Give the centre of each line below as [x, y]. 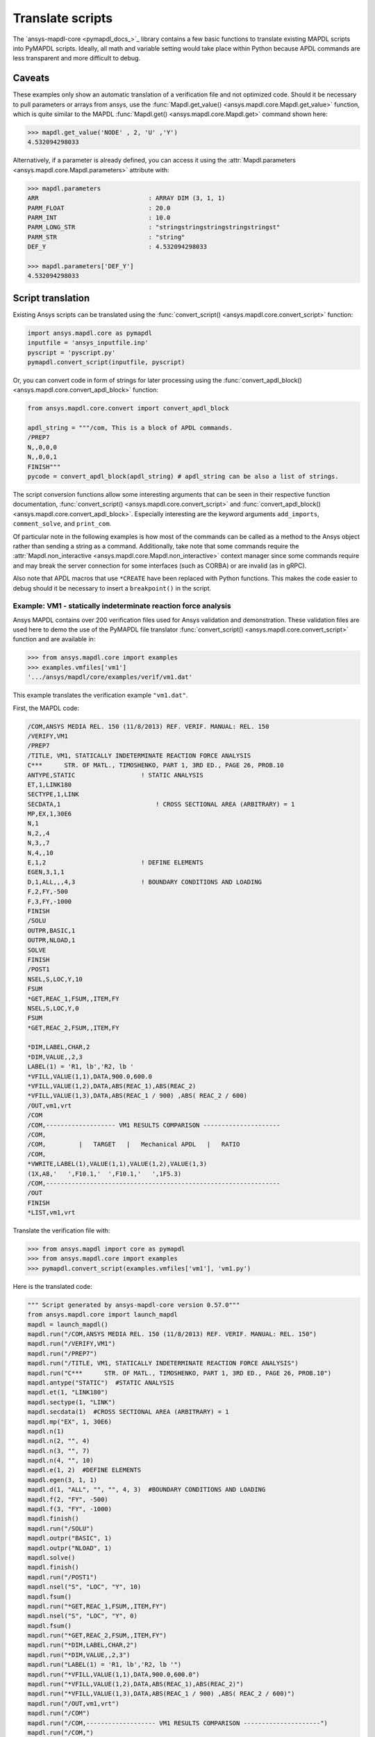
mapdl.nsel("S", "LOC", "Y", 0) [83, 1616]
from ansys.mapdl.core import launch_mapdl [103, 1315]
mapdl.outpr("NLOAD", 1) [70, 1548]
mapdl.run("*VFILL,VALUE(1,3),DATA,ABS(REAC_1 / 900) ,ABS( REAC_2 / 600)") [161, 1694]
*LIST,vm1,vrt [51, 1213]
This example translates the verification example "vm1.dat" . [100, 695]
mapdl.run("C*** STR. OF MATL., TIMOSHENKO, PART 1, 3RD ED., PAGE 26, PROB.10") [180, 1373]
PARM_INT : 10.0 [99, 217]
